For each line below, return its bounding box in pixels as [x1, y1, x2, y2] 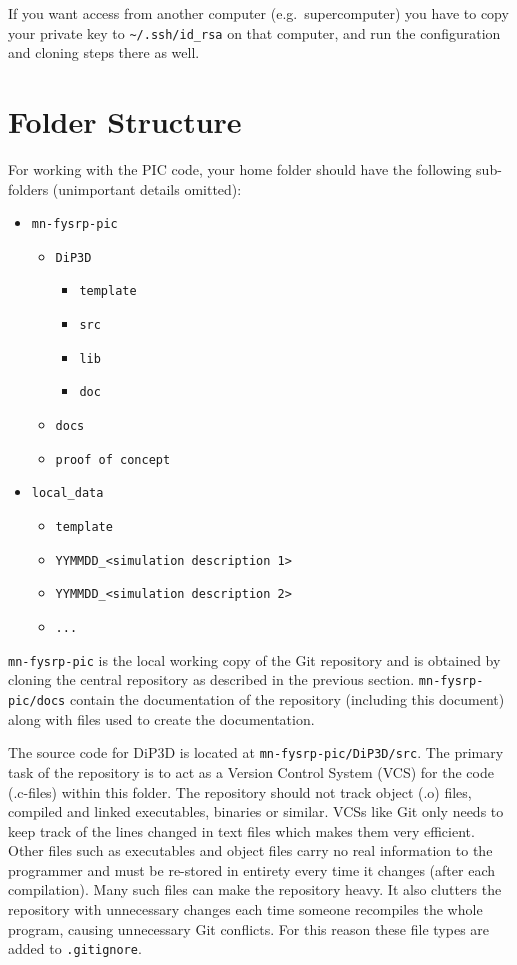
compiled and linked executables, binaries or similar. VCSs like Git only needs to [8, 801, 504, 822]
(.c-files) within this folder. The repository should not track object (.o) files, [8, 781, 472, 802]
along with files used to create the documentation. [8, 708, 315, 729]
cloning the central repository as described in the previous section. [8, 669, 415, 690]
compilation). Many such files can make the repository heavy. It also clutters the [8, 879, 502, 900]
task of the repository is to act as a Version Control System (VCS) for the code [8, 761, 494, 782]
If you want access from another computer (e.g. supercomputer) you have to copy [8, 3, 509, 23]
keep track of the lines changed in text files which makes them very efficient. [8, 820, 475, 841]
